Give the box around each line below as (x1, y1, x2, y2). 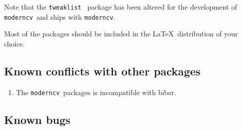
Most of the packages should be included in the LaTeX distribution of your (4, 28, 238, 39)
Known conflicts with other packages (4, 63, 201, 78)
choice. (4, 38, 25, 49)
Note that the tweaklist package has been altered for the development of (4, 2, 237, 12)
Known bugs (4, 111, 71, 127)
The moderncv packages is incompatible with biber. (16, 86, 176, 97)
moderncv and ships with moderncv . (4, 11, 115, 22)
